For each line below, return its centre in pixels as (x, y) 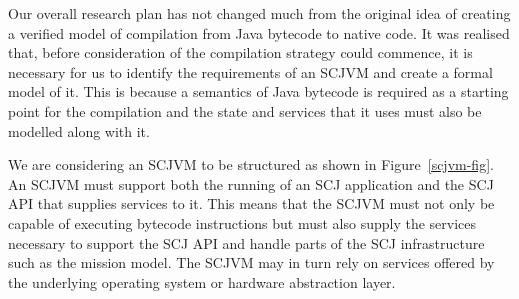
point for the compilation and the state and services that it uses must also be (245, 110)
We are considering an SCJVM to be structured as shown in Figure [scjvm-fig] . (251, 164)
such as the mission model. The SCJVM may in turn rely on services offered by (251, 262)
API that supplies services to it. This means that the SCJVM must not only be (251, 203)
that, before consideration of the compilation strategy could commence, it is (240, 52)
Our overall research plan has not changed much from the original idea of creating (259, 13)
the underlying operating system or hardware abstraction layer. (202, 281)
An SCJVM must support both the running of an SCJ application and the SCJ (251, 183)
